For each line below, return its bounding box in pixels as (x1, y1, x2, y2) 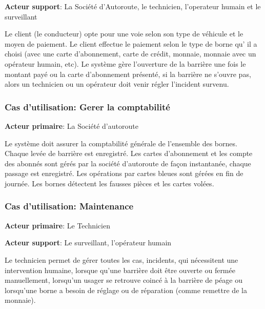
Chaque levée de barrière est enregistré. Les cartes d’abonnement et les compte (5, 148, 253, 159)
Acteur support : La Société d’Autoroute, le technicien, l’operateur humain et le (5, 1, 261, 11)
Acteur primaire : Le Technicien (5, 220, 110, 230)
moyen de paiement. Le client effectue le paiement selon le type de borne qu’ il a (5, 38, 257, 49)
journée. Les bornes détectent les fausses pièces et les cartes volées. (5, 178, 214, 188)
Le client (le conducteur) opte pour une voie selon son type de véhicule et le (5, 28, 243, 39)
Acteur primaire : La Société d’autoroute (5, 120, 138, 131)
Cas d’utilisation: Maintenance (5, 200, 134, 213)
